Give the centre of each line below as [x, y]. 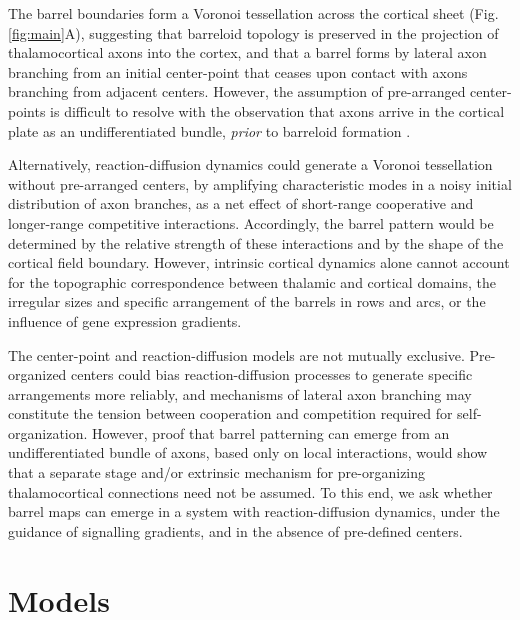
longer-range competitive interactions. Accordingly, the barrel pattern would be [251, 222]
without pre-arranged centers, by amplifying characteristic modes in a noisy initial [260, 183]
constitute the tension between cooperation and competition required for [230, 413]
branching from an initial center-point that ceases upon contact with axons [238, 71]
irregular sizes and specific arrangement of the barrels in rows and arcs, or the [247, 301]
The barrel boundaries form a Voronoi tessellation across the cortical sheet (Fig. [253, 13]
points [27, 110]
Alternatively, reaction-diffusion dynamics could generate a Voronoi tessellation [250, 164]
